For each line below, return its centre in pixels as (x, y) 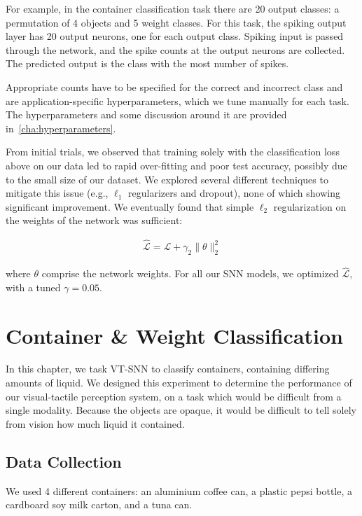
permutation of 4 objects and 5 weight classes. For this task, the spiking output (176, 22)
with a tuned (33, 287)
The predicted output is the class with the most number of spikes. (147, 63)
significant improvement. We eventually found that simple (130, 206)
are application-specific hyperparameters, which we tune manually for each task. (177, 100)
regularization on (310, 206)
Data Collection (64, 461)
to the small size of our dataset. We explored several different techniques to (167, 179)
